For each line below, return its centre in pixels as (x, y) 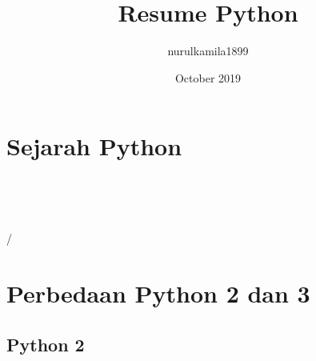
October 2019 (208, 77)
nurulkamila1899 (208, 51)
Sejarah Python (94, 146)
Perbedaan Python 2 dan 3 (158, 293)
